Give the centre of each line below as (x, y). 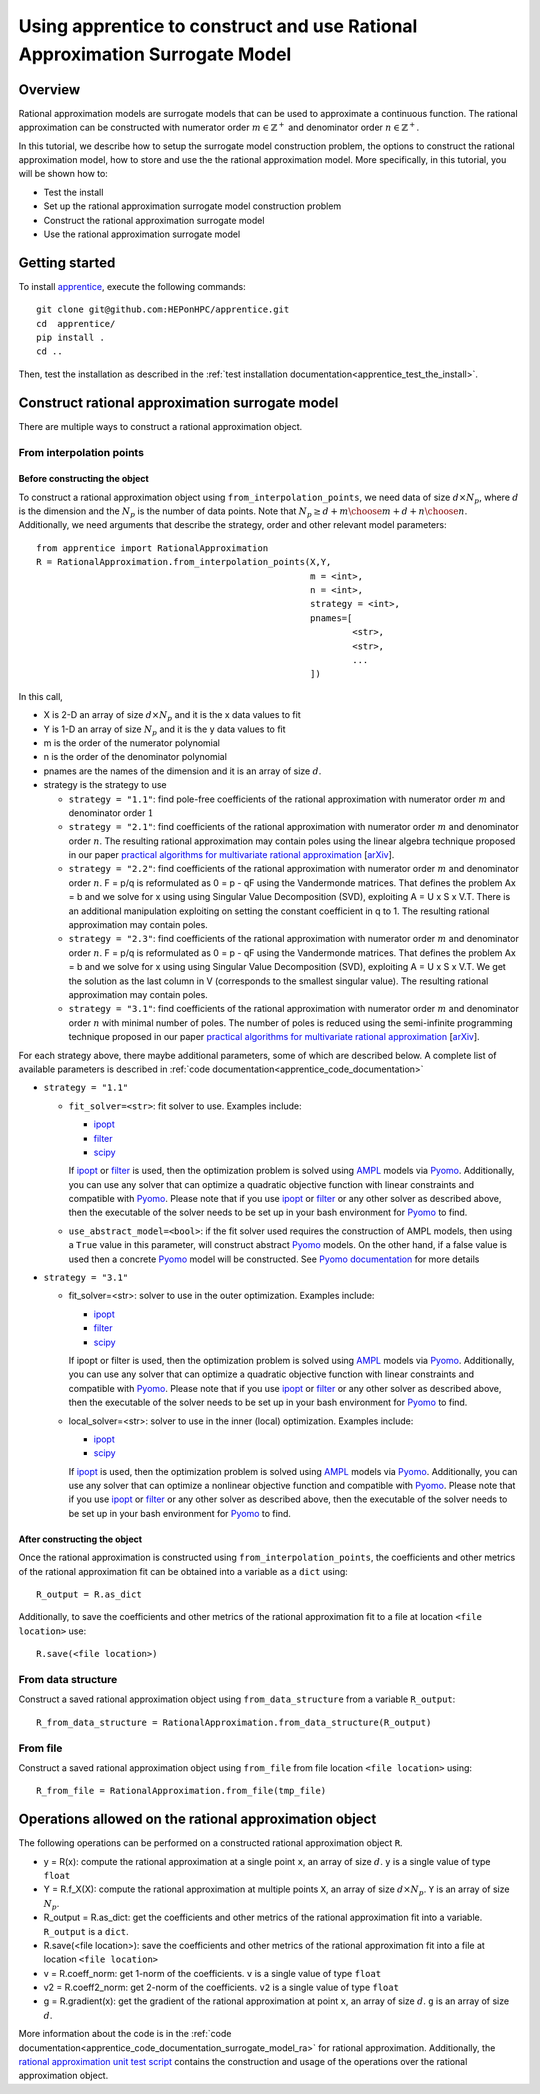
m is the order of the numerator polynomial (131, 742)
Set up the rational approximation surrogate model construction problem (192, 206)
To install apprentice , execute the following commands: (132, 286)
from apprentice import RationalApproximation (152, 548)
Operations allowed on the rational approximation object (197, 1819)
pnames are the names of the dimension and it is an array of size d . (182, 771)
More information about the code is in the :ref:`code (125, 2034)
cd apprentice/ (76, 323)
